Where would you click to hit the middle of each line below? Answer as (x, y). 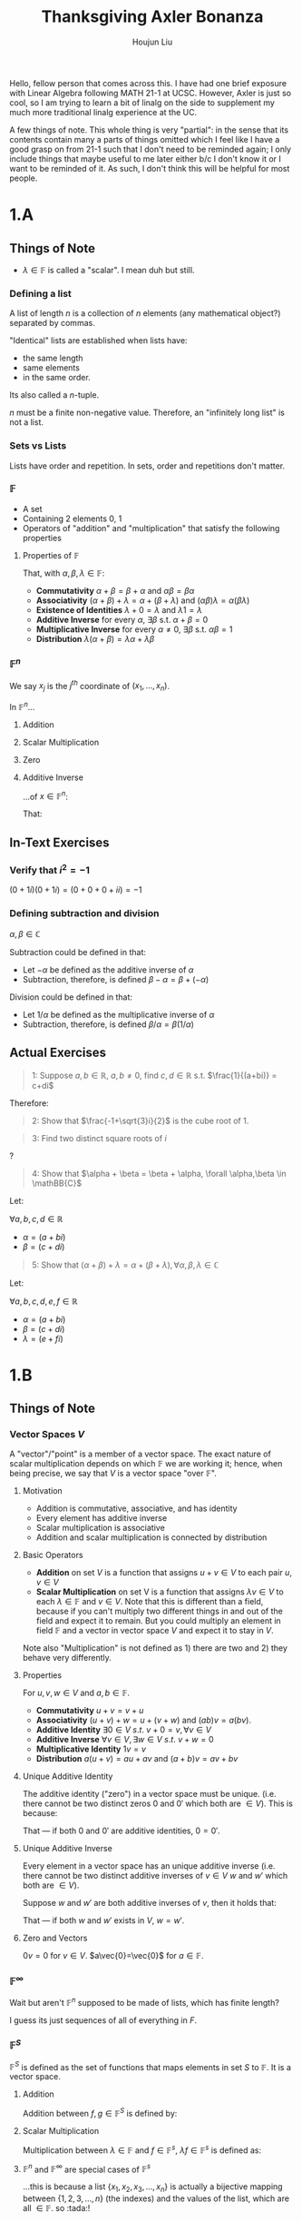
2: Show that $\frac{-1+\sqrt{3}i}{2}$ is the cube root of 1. (140, 1120)
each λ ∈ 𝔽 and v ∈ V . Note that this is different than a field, (150, 1602)
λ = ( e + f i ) (43, 1338)
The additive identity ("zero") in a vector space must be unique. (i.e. (149, 1794)
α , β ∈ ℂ (25, 933)
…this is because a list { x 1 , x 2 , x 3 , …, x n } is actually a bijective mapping (152, 2188)
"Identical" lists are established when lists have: (98, 341)
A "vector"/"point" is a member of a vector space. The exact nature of (141, 1454)
